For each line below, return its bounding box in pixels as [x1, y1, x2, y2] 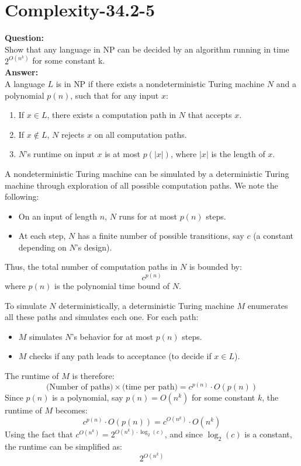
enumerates [247, 299, 288, 311]
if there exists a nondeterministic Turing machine [88, 77, 265, 89]
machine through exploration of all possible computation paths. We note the [5, 179, 278, 191]
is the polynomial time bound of [54, 280, 169, 292]
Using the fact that [5, 428, 73, 440]
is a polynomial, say [52, 391, 123, 403]
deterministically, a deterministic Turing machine [58, 299, 234, 311]
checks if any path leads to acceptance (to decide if [29, 350, 212, 362]
